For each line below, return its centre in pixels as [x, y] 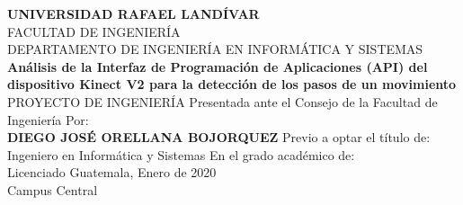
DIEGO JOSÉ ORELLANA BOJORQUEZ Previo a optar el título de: [219, 137]
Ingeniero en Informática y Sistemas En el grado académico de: [181, 154]
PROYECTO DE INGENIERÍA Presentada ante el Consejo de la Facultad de [223, 101]
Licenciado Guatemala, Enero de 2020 [112, 172]
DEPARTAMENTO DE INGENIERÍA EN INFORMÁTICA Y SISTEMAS [215, 49]
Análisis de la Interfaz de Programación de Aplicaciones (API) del [218, 66]
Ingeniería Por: [48, 119]
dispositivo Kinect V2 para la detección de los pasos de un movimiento [232, 84]
